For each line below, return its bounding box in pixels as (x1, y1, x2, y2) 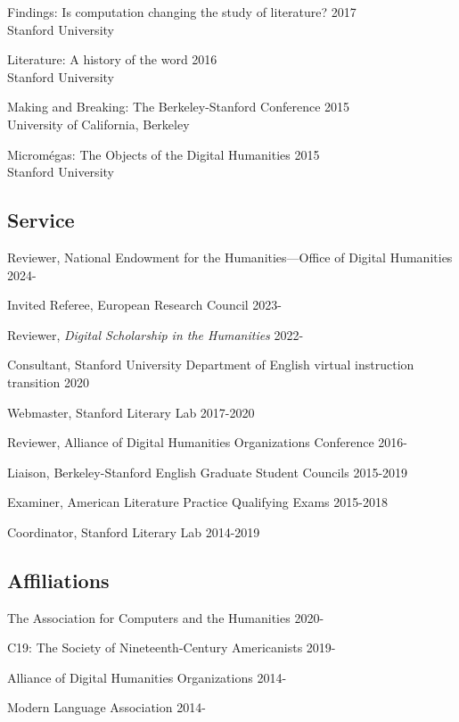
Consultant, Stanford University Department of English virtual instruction (7, 355, 414, 374)
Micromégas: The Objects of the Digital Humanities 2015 (7, 145, 320, 163)
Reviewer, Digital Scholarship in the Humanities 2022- (7, 325, 304, 344)
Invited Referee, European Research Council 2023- (7, 295, 282, 314)
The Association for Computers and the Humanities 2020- (7, 608, 324, 627)
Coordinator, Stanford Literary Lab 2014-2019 (7, 522, 260, 541)
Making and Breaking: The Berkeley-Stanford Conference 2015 (7, 97, 350, 116)
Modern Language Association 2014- (7, 698, 206, 717)
